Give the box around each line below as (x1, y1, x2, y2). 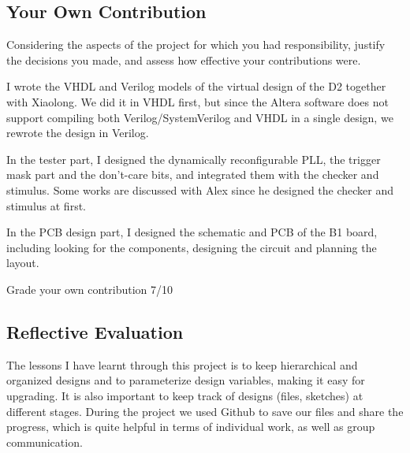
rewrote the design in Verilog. (6, 124, 149, 141)
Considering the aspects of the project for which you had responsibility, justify (6, 36, 386, 53)
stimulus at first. (6, 197, 86, 214)
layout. (6, 254, 39, 271)
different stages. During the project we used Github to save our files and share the (6, 403, 404, 419)
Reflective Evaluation (6, 319, 184, 343)
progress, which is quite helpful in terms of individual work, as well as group (6, 418, 375, 435)
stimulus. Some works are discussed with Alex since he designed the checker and (6, 181, 394, 198)
